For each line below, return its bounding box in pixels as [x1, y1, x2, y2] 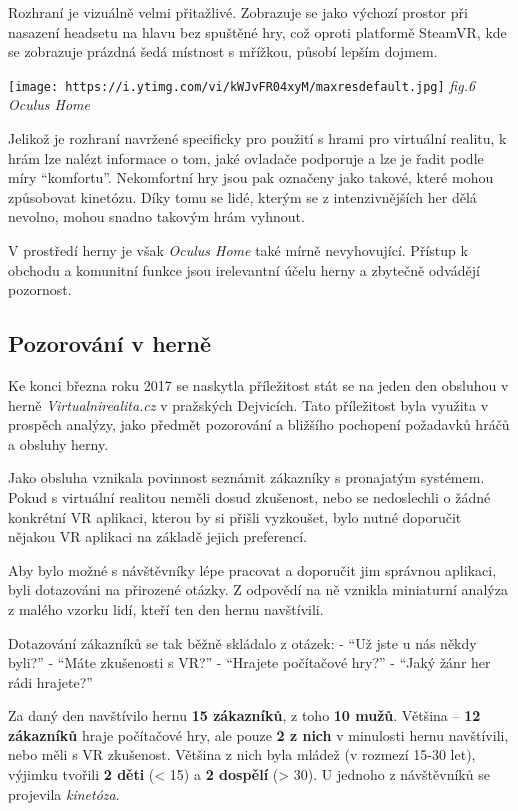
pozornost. [8, 279, 72, 300]
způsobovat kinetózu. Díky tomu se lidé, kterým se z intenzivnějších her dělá [8, 186, 477, 207]
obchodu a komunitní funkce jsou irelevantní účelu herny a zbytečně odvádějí [8, 259, 480, 280]
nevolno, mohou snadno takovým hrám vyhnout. [8, 206, 305, 227]
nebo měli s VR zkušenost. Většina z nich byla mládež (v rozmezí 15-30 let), [8, 744, 476, 765]
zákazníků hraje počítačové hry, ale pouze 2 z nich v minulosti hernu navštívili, [8, 724, 509, 745]
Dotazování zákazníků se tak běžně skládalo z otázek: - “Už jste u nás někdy [8, 632, 477, 653]
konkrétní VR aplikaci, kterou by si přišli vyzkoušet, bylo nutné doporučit [8, 506, 462, 527]
